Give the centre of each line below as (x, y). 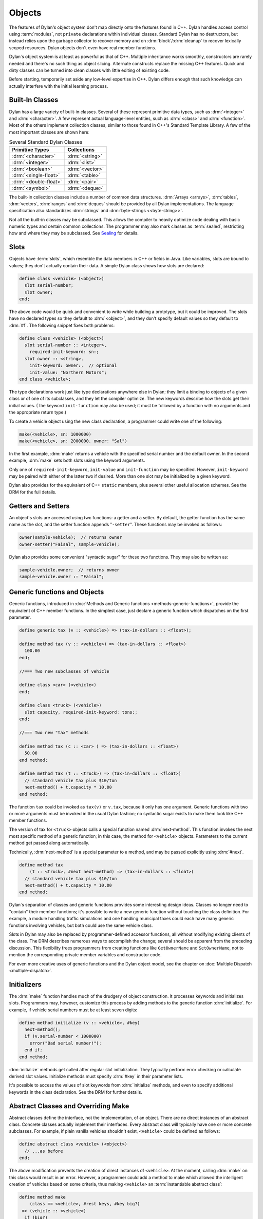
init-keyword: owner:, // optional (73, 365)
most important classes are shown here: (49, 132)
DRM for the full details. (33, 492)
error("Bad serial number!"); (66, 1043)
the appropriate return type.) (38, 413)
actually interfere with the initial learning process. (58, 86)
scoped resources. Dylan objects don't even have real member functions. (83, 48)
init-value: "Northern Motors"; (68, 372)
